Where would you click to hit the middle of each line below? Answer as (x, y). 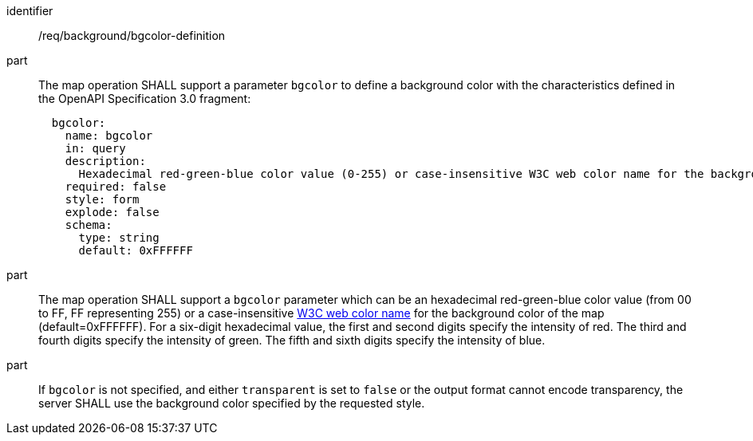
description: (105, 161)
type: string (119, 238)
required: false (116, 187)
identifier (30, 11)
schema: (89, 225)
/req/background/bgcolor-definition (132, 35)
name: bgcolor (109, 136)
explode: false (112, 212)
